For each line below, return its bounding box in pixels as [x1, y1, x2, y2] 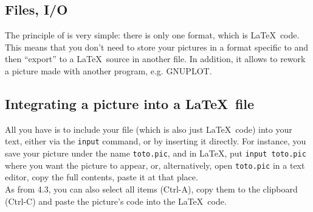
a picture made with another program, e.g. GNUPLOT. [5, 64, 212, 77]
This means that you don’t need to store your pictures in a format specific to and [5, 40, 309, 53]
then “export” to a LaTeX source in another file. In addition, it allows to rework [5, 52, 306, 65]
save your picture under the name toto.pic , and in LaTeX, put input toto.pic [5, 147, 306, 160]
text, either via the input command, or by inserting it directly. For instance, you [5, 135, 306, 147]
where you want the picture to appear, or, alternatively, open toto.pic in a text [5, 158, 305, 171]
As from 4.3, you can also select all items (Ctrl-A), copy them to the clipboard [5, 182, 298, 195]
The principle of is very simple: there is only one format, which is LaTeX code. [5, 29, 300, 41]
